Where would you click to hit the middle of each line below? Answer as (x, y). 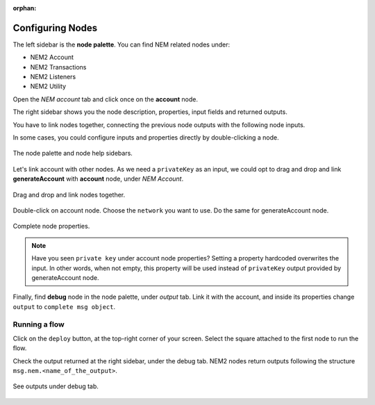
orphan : (25, 8)
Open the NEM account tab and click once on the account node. (105, 99)
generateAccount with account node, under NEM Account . (98, 179)
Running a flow (39, 324)
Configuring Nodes (55, 28)
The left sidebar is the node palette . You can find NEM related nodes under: (122, 44)
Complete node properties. (51, 226)
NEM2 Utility (48, 86)
